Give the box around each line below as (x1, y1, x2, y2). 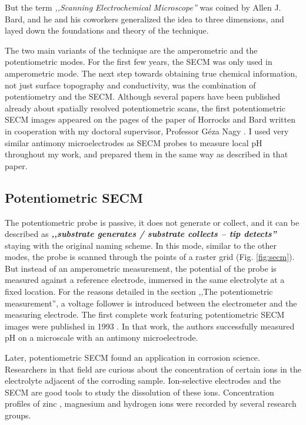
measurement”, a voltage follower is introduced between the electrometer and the (5, 296, 297, 309)
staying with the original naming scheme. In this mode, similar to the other (5, 239, 277, 251)
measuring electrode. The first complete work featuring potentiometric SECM (5, 308, 285, 321)
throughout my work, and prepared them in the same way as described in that (5, 148, 288, 160)
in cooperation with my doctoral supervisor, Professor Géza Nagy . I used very (5, 124, 289, 137)
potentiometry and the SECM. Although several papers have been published (5, 90, 281, 103)
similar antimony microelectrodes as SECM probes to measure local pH (5, 136, 262, 149)
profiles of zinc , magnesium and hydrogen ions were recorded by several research (5, 397, 297, 410)
